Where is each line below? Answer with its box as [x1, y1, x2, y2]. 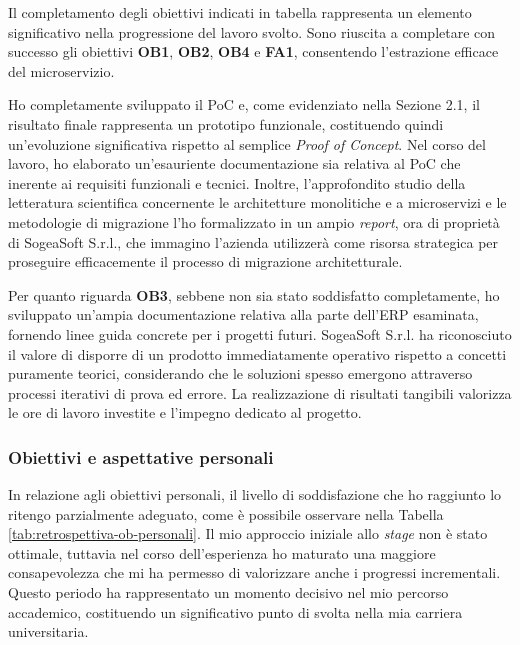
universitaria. [8, 621, 89, 642]
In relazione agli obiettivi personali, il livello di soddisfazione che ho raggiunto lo [8, 484, 502, 505]
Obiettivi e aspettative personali [8, 444, 274, 469]
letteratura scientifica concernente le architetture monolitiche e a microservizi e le [8, 192, 507, 213]
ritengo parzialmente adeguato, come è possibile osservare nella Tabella [8, 503, 444, 524]
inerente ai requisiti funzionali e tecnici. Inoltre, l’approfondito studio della [8, 172, 466, 193]
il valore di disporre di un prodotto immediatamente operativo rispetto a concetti [8, 343, 507, 364]
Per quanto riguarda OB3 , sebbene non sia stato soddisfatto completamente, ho [8, 284, 500, 305]
